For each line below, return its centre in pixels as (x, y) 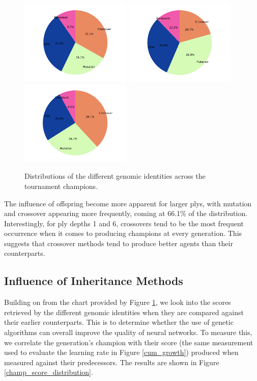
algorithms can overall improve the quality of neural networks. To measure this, (128, 332)
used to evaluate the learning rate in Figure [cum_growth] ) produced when (121, 352)
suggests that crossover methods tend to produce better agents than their (119, 243)
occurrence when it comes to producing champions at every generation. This (123, 233)
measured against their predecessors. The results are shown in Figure (112, 362)
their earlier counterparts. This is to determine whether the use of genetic (119, 322)
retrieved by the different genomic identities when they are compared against (124, 312)
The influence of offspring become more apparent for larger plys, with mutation (128, 203)
